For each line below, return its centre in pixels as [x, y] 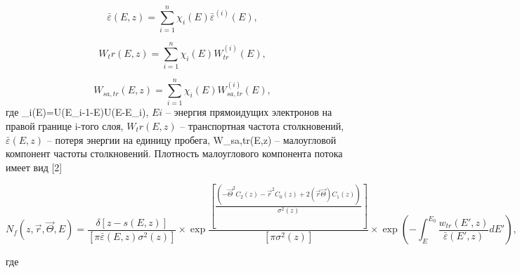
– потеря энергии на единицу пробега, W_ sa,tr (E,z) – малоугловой [191, 139]
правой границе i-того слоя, [65, 125]
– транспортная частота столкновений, [262, 125]
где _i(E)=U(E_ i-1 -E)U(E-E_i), [77, 112]
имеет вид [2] [34, 167]
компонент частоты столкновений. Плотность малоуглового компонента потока [174, 153]
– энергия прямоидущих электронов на [249, 112]
